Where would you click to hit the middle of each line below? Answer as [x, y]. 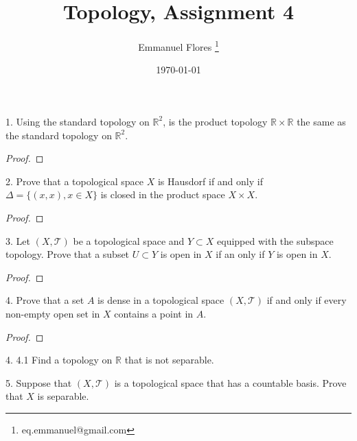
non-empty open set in [53, 313]
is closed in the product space [163, 194]
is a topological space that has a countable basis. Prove [230, 382]
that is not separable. [169, 360]
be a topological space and [129, 240]
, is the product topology [215, 121]
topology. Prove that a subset [68, 254]
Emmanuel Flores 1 [178, 46]
